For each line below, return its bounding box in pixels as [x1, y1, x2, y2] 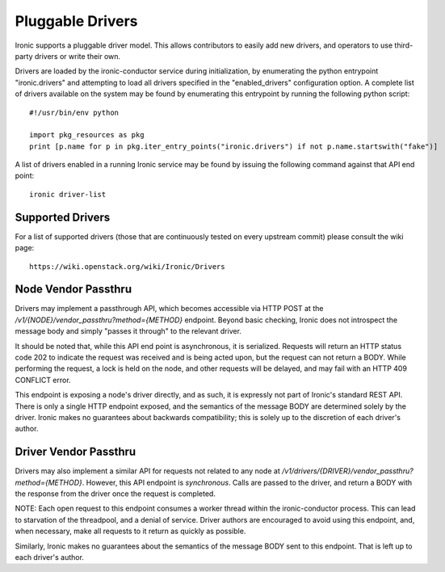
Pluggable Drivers [15, 12, 138, 30]
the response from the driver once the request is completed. [15, 489, 216, 498]
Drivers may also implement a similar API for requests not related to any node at [15, 466, 280, 476]
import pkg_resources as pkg [29, 130, 145, 140]
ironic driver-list [29, 190, 107, 199]
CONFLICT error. [15, 375, 72, 385]
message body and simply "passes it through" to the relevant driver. [15, 326, 242, 336]
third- [394, 40, 414, 50]
